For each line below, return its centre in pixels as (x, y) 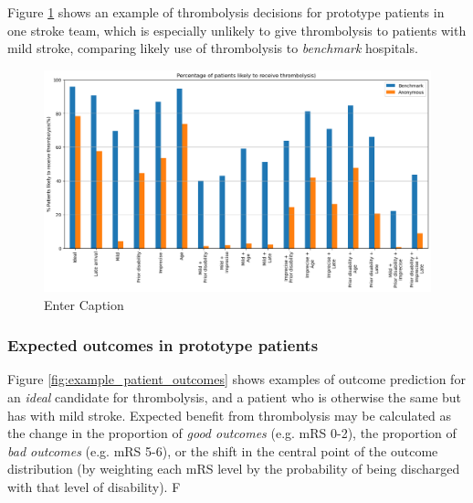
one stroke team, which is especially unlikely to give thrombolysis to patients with (237, 30)
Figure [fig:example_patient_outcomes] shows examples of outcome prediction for (236, 379)
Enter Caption (84, 304)
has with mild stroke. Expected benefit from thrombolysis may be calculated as (230, 415)
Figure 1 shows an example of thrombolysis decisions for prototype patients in (226, 12)
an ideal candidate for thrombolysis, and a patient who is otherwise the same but (235, 397)
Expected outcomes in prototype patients (163, 345)
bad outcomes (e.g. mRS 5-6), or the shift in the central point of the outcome (223, 450)
